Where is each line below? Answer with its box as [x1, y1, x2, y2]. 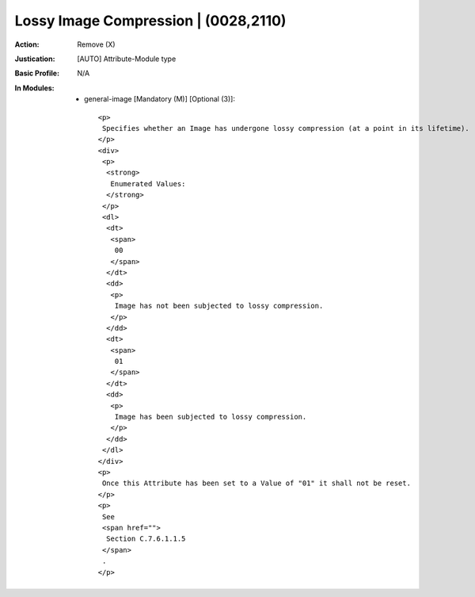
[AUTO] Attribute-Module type [77, 54, 177, 63]
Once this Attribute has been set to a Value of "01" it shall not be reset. [101, 479, 412, 488]
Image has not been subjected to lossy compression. [114, 301, 324, 311]
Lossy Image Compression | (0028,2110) [14, 12, 287, 29]
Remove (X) [77, 40, 116, 49]
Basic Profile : [14, 68, 59, 78]
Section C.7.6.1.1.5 [105, 534, 186, 543]
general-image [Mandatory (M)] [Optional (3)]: [84, 94, 235, 104]
